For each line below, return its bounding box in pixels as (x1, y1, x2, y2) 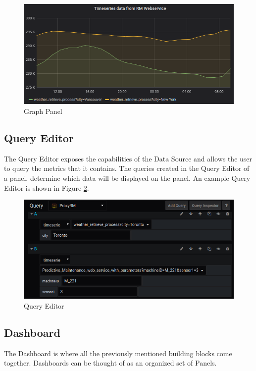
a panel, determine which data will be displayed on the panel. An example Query (4, 172, 251, 183)
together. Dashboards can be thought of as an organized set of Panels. (4, 358, 217, 368)
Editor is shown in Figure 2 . (4, 182, 89, 193)
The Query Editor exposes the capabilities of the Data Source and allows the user (4, 153, 253, 163)
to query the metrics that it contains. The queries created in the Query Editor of (4, 163, 250, 173)
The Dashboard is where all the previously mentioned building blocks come (4, 348, 232, 358)
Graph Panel (24, 106, 62, 116)
